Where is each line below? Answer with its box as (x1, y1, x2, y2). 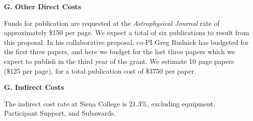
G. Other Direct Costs (4, 1, 81, 11)
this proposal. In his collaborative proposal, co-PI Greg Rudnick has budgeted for (4, 37, 249, 47)
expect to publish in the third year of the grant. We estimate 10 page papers (4, 56, 234, 66)
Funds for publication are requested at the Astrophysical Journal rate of (4, 18, 220, 28)
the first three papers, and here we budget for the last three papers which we (4, 46, 235, 57)
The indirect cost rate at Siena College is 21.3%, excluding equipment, (4, 98, 215, 108)
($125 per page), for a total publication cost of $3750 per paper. (4, 65, 196, 76)
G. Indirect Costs (4, 82, 64, 92)
